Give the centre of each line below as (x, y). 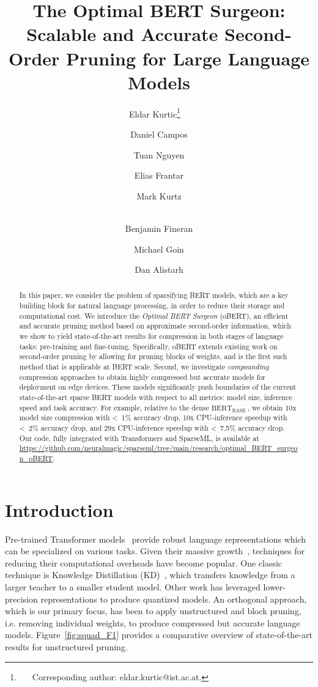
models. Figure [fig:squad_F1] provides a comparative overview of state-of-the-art (159, 635)
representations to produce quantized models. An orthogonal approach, (174, 599)
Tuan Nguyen (159, 154)
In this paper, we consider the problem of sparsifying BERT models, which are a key (154, 295)
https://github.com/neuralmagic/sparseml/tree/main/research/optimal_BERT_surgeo (158, 448)
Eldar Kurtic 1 (155, 113)
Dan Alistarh (159, 269)
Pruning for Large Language (188, 58)
